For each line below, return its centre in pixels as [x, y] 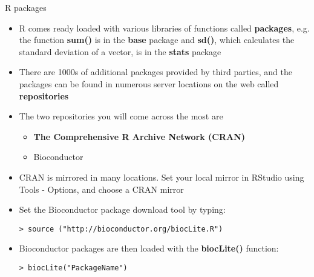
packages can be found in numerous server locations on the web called [149, 83]
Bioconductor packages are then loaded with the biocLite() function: [149, 248]
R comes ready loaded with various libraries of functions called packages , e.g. [164, 28]
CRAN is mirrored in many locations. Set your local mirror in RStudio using [162, 177]
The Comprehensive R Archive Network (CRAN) [139, 136]
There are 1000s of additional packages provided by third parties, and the [155, 72]
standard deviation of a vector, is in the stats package [120, 51]
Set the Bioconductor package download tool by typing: [122, 209]
